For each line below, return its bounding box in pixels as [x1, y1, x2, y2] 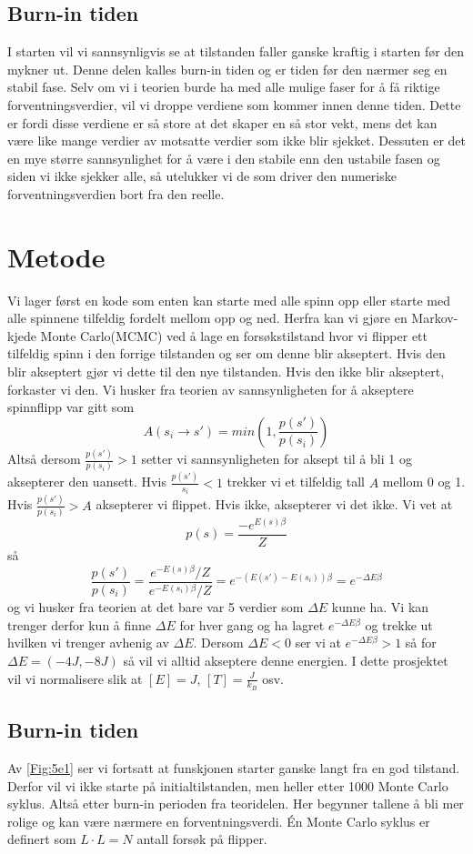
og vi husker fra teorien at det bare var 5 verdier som [7, 598, 304, 617]
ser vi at [295, 633, 341, 652]
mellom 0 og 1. [382, 472, 466, 491]
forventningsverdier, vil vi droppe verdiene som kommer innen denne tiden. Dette [7, 95, 461, 114]
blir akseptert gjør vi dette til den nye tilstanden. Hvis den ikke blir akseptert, [7, 362, 445, 381]
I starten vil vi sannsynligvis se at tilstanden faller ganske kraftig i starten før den [7, 42, 465, 61]
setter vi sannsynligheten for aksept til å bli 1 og [141, 449, 412, 468]
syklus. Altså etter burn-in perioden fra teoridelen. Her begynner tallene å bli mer [7, 794, 464, 813]
